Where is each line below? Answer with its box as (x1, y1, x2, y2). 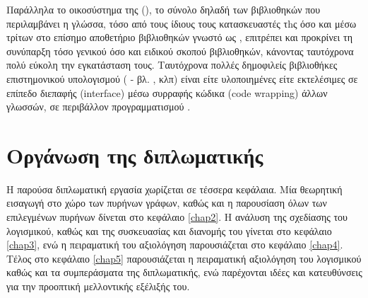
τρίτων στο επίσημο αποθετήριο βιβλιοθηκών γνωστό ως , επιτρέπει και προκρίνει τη (6, 30, 352, 45)
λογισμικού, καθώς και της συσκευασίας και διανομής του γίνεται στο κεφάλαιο (6, 223, 332, 238)
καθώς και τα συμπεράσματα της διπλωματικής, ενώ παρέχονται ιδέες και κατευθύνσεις (6, 265, 362, 280)
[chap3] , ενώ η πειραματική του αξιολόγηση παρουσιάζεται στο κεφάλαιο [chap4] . (6, 237, 343, 252)
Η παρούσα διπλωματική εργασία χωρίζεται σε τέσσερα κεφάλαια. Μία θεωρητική (6, 181, 343, 196)
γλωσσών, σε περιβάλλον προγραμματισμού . (6, 99, 191, 114)
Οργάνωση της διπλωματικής (6, 140, 263, 169)
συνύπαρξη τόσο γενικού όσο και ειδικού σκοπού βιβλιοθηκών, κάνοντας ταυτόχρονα (6, 43, 354, 58)
